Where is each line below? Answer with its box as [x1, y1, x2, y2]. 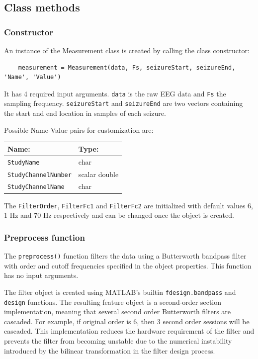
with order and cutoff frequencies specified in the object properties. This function [4, 260, 252, 270]
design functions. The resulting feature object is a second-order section [4, 296, 222, 307]
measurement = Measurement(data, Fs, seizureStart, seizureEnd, [18, 64, 236, 71]
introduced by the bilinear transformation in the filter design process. [4, 345, 215, 356]
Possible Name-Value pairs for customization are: [4, 124, 154, 135]
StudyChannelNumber [7, 171, 72, 179]
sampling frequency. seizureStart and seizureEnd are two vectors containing [4, 98, 243, 108]
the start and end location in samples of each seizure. [4, 108, 166, 118]
